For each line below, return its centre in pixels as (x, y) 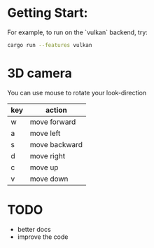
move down (49, 179)
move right (47, 156)
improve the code (43, 237)
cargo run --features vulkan (50, 45)
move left (45, 133)
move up (44, 167)
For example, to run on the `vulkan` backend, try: (78, 32)
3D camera (40, 73)
